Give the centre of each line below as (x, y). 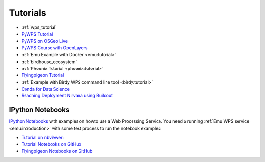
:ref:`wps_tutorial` (39, 27)
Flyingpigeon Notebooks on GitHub (57, 151)
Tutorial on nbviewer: (43, 138)
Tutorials (27, 13)
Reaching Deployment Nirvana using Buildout (67, 96)
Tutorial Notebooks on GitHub (52, 144)
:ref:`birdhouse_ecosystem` (49, 62)
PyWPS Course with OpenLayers (54, 48)
